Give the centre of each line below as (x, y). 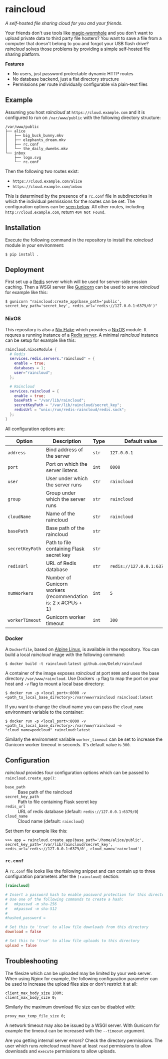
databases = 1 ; (30, 368)
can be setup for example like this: (40, 340)
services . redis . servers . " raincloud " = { (52, 359)
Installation (23, 228)
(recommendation (67, 596)
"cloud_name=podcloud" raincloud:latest (48, 730)
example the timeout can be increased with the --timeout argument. (75, 1030)
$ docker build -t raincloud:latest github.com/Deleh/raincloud (73, 664)
